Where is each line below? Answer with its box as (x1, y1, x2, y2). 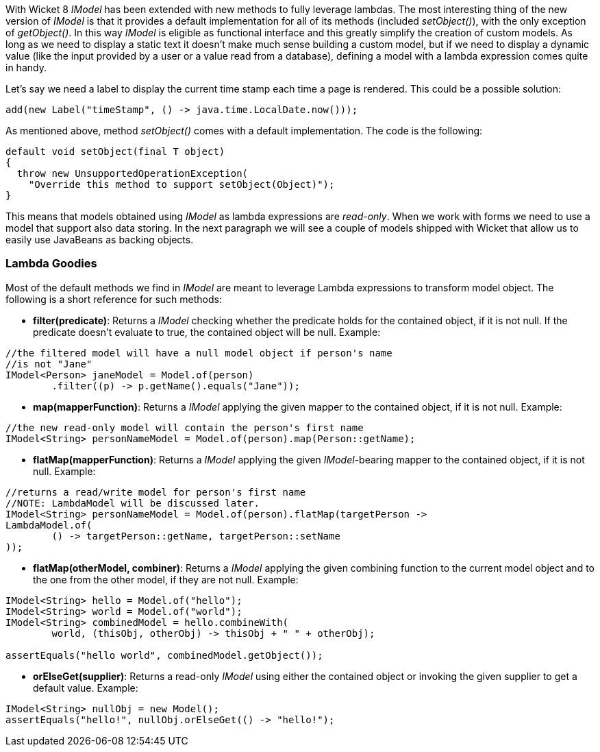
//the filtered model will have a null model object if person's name (5, 347, 392, 359)
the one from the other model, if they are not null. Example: (33, 573, 299, 585)
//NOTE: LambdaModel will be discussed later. (5, 497, 260, 509)
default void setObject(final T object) (5, 146, 225, 157)
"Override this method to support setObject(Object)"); (28, 179, 335, 190)
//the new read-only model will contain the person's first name (5, 422, 364, 433)
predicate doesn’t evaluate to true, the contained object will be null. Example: (33, 326, 381, 338)
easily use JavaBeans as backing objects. (5, 234, 194, 245)
